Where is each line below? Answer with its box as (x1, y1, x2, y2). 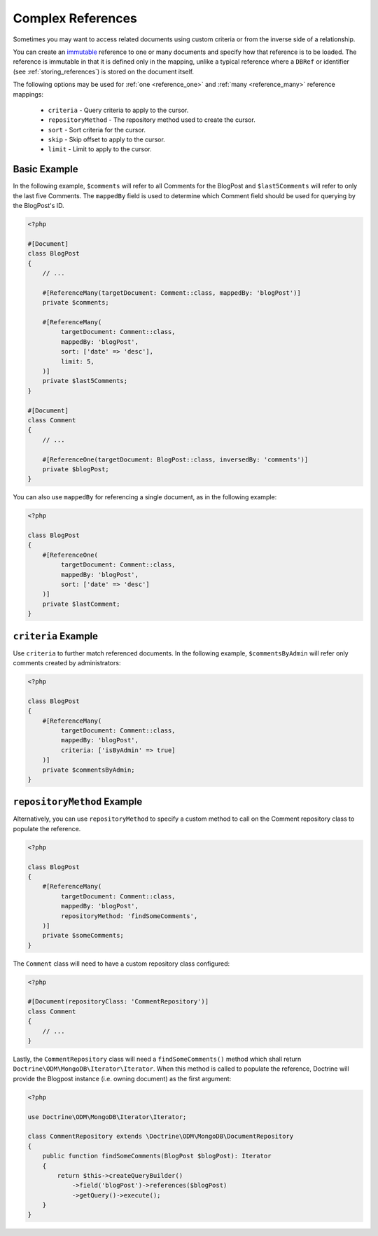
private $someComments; (42, 931, 124, 940)
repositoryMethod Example (13, 796, 143, 808)
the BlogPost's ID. (13, 202, 64, 210)
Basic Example (13, 163, 78, 175)
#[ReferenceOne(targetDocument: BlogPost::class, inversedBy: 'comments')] (42, 455, 309, 464)
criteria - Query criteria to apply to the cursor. (48, 106, 189, 114)
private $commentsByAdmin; (42, 765, 136, 774)
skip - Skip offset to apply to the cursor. (48, 135, 166, 144)
